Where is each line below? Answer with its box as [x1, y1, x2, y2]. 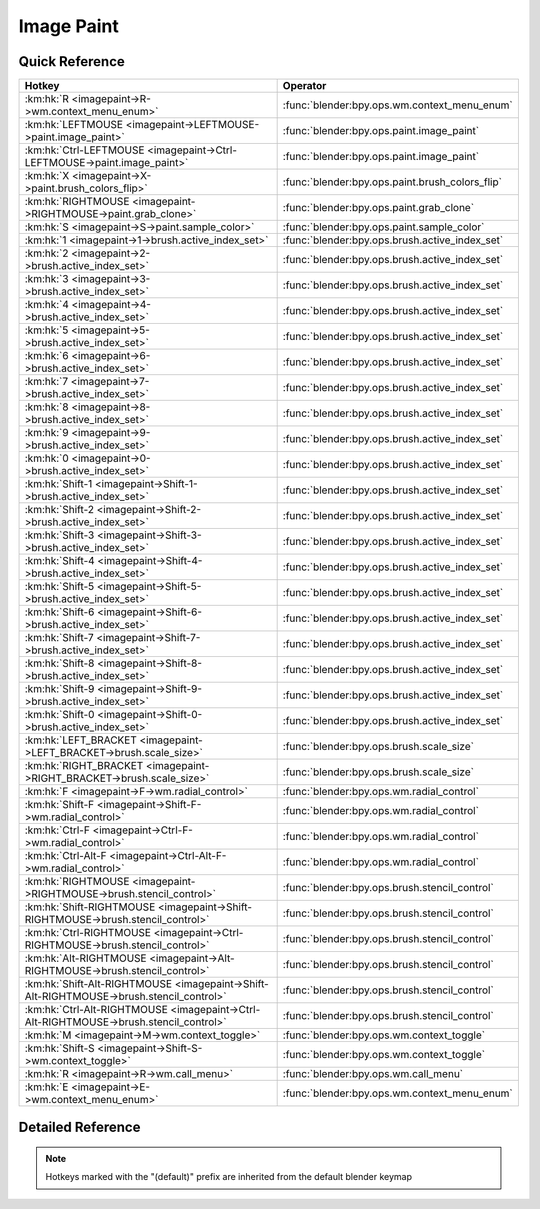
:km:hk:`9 [24, 426, 69, 440]
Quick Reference [18, 53, 125, 70]
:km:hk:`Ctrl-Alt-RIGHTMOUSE [24, 1003, 169, 1017]
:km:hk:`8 [24, 400, 69, 414]
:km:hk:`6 [24, 349, 69, 363]
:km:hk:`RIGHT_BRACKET [24, 759, 144, 773]
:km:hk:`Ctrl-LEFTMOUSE [24, 143, 145, 157]
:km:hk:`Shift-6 [24, 605, 95, 619]
